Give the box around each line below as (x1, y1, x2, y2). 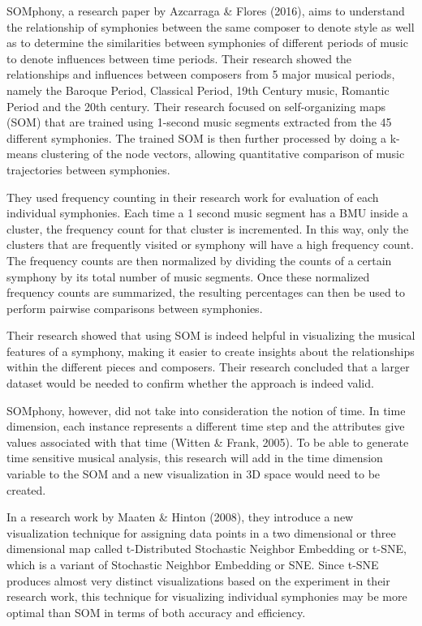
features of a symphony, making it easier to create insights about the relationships (6, 342, 415, 359)
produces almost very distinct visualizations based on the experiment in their (6, 572, 390, 589)
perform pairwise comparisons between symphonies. (6, 299, 263, 316)
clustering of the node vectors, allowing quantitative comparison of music (41, 145, 405, 162)
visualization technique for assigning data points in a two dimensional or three (6, 524, 396, 541)
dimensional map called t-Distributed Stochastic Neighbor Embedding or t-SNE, (6, 540, 407, 557)
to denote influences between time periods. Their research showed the (6, 49, 352, 66)
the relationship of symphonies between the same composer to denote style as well (6, 18, 415, 35)
